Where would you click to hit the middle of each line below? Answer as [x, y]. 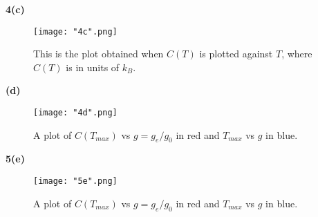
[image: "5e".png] [75, 181]
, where [297, 54]
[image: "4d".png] [75, 113]
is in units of [93, 67]
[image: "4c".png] [75, 31]
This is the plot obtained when [99, 54]
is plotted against [236, 54]
